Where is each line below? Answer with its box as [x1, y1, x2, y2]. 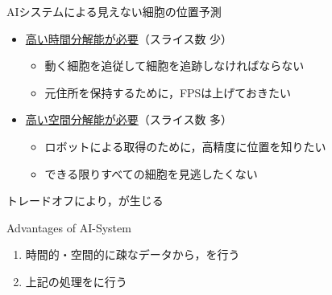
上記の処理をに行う [25, 272, 127, 289]
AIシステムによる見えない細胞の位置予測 [6, 3, 222, 19]
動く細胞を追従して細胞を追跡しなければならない [44, 57, 305, 74]
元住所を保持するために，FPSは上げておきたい [44, 84, 291, 100]
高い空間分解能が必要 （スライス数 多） [25, 111, 233, 128]
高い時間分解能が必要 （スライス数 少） [25, 30, 233, 47]
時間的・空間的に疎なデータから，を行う [25, 246, 240, 263]
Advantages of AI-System [6, 219, 131, 236]
